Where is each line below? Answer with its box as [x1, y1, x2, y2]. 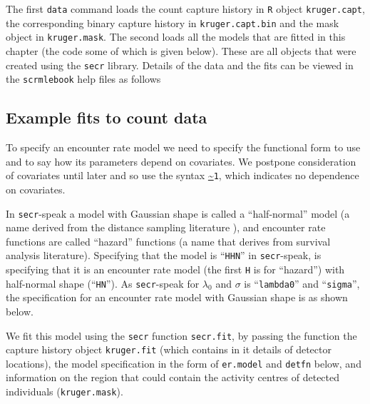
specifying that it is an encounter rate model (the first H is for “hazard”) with [6, 262, 345, 277]
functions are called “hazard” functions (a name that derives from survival [6, 233, 331, 248]
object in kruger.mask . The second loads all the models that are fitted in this [6, 29, 346, 44]
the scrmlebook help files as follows [6, 71, 161, 86]
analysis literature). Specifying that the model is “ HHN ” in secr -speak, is [6, 248, 322, 263]
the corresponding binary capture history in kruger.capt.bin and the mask [6, 15, 339, 30]
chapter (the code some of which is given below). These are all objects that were [6, 43, 356, 58]
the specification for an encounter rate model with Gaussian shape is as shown [6, 290, 348, 305]
